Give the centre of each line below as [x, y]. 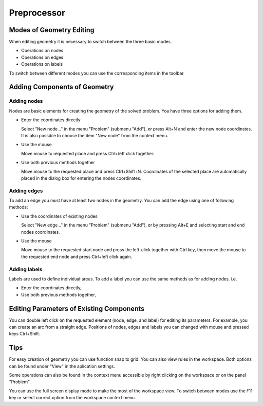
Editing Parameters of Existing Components [77, 308]
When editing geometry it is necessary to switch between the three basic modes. [91, 42]
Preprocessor [37, 13]
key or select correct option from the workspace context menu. [73, 398]
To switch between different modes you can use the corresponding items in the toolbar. [97, 73]
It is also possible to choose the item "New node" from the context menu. [95, 135]
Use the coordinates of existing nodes [59, 216]
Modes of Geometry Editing [52, 30]
